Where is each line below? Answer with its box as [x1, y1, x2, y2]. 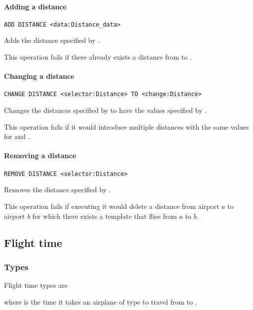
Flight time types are [4, 280, 68, 290]
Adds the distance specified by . [4, 35, 100, 45]
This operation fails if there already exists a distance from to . [4, 52, 192, 62]
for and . [4, 131, 30, 141]
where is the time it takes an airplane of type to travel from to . [4, 296, 197, 307]
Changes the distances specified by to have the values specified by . [4, 105, 207, 115]
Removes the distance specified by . [4, 184, 111, 195]
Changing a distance [4, 71, 74, 81]
